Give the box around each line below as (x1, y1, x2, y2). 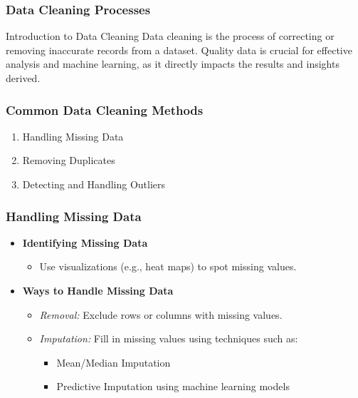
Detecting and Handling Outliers (22, 177, 166, 191)
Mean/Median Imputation (56, 354, 171, 369)
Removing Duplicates (22, 153, 115, 168)
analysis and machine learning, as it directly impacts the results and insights (6, 56, 339, 71)
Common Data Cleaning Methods (6, 101, 204, 118)
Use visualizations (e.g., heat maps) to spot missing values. (39, 259, 297, 274)
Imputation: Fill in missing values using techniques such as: (39, 331, 298, 346)
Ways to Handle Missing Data (22, 283, 174, 297)
